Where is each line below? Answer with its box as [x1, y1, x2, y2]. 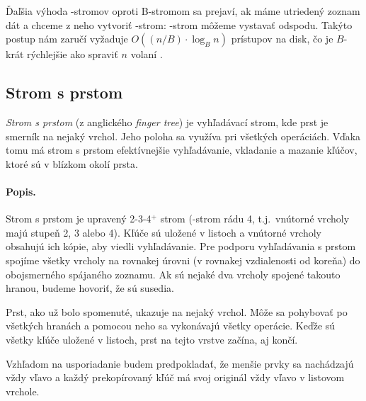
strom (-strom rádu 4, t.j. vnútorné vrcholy [160, 211, 350, 226]
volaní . [130, 47, 163, 62]
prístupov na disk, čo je [231, 31, 333, 46]
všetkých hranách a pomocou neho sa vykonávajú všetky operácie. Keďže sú [6, 318, 336, 333]
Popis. [6, 183, 36, 198]
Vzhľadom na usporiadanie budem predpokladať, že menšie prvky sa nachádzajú [6, 356, 354, 371]
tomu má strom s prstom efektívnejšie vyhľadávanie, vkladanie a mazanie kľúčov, [6, 142, 358, 157]
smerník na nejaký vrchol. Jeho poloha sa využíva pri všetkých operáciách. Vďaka [6, 128, 361, 143]
